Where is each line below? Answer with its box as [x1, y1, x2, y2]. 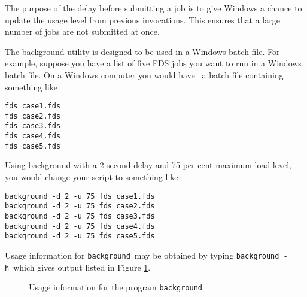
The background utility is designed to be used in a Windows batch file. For [5, 45, 280, 57]
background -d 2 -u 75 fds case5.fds [5, 232, 155, 241]
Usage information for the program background [29, 281, 203, 293]
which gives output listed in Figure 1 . [13, 260, 151, 273]
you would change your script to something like [5, 171, 178, 183]
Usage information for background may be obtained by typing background [5, 248, 279, 261]
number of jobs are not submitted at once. [5, 25, 160, 38]
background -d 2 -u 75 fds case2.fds [5, 202, 155, 211]
